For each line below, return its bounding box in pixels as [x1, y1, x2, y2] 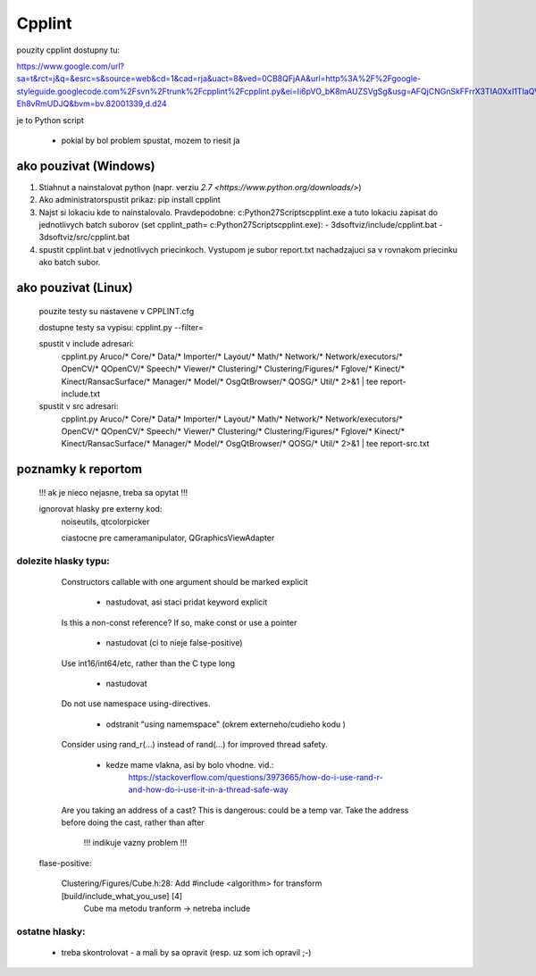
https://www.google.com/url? [16, 61, 125, 71]
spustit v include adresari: [38, 338, 134, 349]
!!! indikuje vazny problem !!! [83, 838, 188, 848]
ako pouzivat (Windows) [16, 158, 155, 173]
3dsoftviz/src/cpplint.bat [38, 232, 130, 243]
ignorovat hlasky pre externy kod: [38, 504, 163, 514]
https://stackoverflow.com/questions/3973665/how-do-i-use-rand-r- [128, 772, 384, 782]
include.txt [61, 388, 101, 399]
